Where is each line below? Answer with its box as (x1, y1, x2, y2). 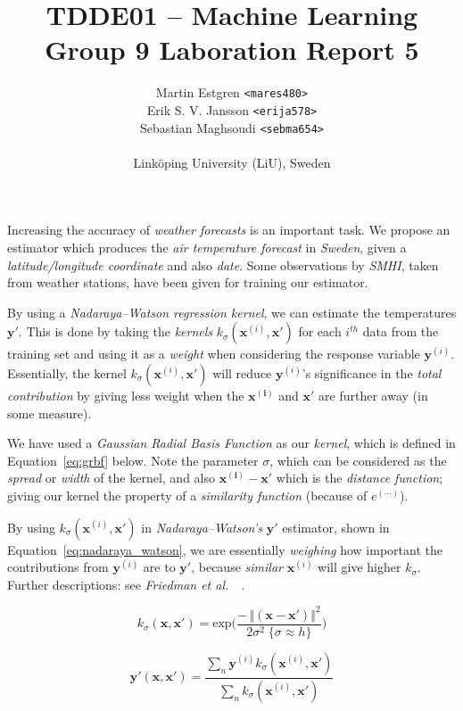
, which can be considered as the (269, 451, 447, 469)
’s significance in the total (302, 364, 442, 383)
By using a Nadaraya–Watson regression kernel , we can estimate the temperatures (7, 302, 457, 321)
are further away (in (318, 386, 428, 405)
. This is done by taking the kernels (18, 322, 213, 341)
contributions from (7, 558, 109, 576)
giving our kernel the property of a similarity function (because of (7, 486, 368, 504)
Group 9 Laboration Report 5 (45, 31, 419, 68)
